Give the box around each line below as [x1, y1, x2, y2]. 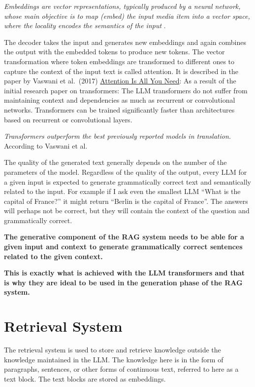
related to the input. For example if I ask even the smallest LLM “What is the [4, 186, 241, 196]
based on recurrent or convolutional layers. [4, 114, 132, 124]
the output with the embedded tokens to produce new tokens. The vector [4, 46, 225, 57]
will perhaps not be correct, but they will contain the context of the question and [4, 205, 250, 216]
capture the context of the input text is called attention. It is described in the [4, 66, 238, 76]
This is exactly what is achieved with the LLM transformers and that [4, 268, 245, 278]
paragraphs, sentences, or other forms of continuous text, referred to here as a [4, 364, 239, 374]
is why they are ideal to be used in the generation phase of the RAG [4, 277, 243, 287]
